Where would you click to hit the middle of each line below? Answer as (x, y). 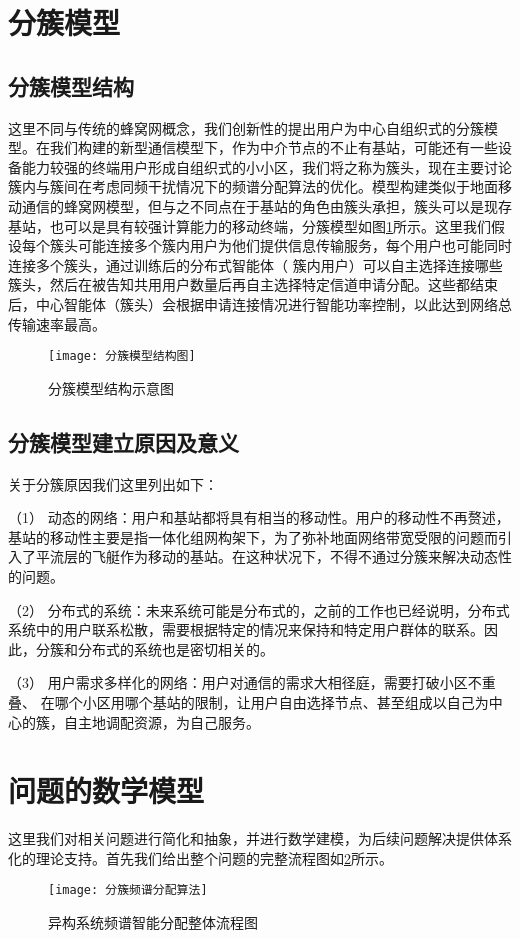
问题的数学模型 (106, 790)
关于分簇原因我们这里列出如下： (113, 483)
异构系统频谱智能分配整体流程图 (153, 922)
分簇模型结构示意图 (111, 387)
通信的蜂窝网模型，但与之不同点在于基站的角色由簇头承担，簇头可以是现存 (266, 205)
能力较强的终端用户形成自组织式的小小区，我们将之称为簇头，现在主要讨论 (266, 166)
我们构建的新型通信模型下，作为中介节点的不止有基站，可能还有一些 (273, 147)
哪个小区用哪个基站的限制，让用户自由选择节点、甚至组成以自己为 (271, 701)
